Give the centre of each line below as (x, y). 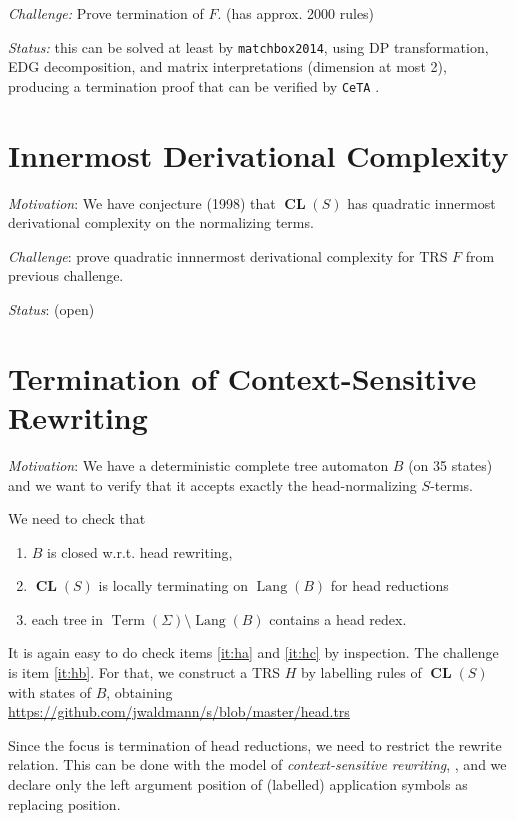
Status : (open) (51, 309)
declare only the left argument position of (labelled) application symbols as (238, 784)
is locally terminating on (173, 585)
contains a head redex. (338, 618)
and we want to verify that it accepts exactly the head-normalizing (212, 484)
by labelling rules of (361, 672)
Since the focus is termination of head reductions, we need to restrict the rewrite (255, 744)
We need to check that (77, 518)
